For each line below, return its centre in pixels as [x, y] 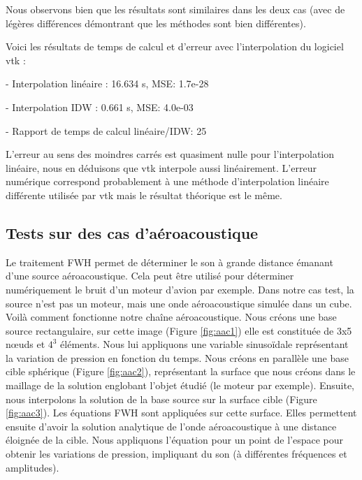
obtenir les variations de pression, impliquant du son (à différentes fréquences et [176, 454]
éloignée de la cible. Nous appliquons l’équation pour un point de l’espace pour [174, 440]
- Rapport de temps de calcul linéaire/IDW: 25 [106, 130]
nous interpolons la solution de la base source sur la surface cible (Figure [161, 399]
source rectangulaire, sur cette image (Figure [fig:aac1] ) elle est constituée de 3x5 [179, 330]
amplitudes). [32, 467]
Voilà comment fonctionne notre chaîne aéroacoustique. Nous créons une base [171, 317]
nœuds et [26, 344]
